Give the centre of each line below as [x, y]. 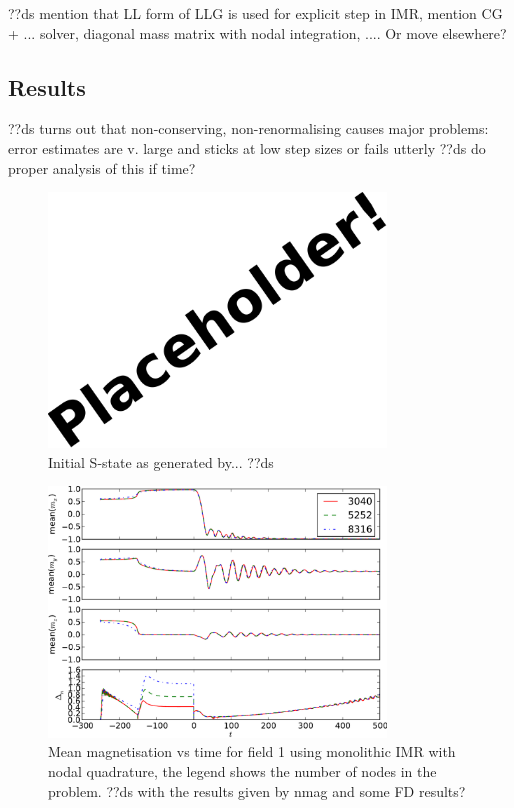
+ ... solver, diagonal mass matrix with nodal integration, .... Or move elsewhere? [257, 32]
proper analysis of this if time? [102, 167]
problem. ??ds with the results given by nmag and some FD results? [257, 790]
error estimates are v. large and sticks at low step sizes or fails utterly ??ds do [247, 147]
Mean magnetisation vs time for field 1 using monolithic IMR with [252, 751]
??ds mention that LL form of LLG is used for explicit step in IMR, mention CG [255, 13]
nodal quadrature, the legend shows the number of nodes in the [242, 771]
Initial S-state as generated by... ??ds [161, 461]
